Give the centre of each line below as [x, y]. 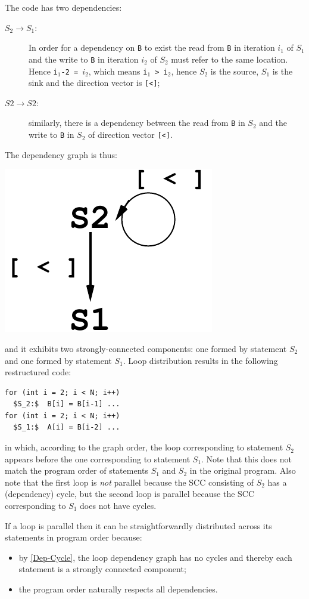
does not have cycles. [118, 506]
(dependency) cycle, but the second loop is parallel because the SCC [130, 494]
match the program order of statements [77, 470]
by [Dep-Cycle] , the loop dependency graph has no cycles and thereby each [155, 557]
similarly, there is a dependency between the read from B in [137, 123]
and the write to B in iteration [84, 59]
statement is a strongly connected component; [102, 569]
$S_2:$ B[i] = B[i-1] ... [67, 404]
